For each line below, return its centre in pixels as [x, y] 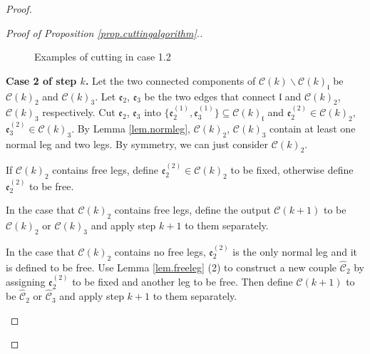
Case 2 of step [41, 80]
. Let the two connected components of [170, 80]
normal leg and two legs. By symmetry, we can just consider [137, 144]
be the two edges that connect [210, 96]
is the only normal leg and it [295, 251]
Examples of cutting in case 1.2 [103, 57]
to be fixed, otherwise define [292, 170]
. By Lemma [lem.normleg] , [131, 128]
